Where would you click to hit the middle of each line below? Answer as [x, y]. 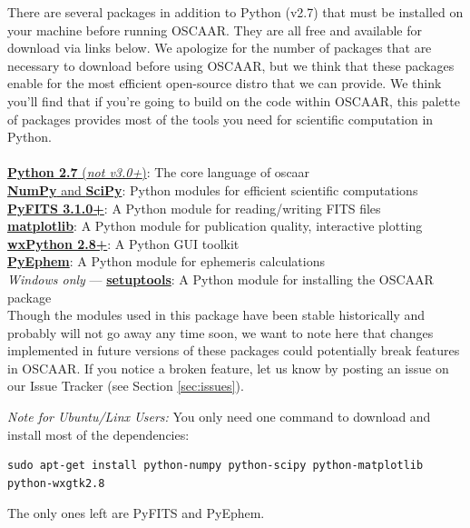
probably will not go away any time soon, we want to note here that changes [220, 332]
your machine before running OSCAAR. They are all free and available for [215, 30]
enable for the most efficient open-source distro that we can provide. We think [225, 83]
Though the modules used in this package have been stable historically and [216, 315]
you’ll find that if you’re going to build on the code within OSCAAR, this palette [234, 100]
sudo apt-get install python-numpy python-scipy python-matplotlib [215, 466]
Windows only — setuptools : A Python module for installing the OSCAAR [220, 279]
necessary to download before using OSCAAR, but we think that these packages [231, 65]
